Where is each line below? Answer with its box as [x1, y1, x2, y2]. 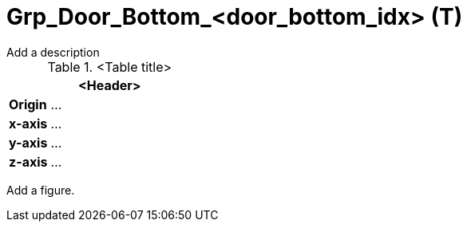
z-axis [9, 153, 48, 170]
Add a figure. [6, 183, 75, 197]
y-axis [9, 134, 48, 151]
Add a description [6, 45, 100, 59]
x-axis [9, 115, 48, 132]
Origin [9, 96, 47, 112]
